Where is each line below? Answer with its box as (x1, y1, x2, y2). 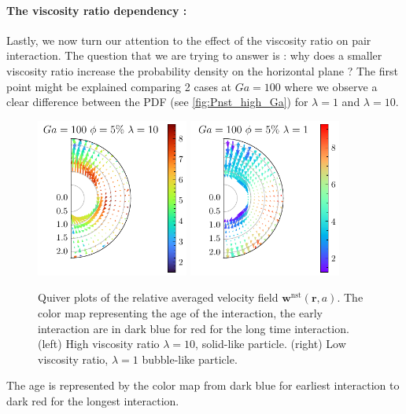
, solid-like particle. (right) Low (195, 335, 346, 352)
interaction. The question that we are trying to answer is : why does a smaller (6, 47, 382, 64)
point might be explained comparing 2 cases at (6, 78, 232, 94)
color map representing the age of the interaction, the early (38, 305, 323, 321)
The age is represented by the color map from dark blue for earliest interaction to (6, 377, 400, 394)
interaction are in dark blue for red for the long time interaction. (38, 320, 349, 336)
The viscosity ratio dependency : (6, 2, 187, 18)
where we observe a (284, 78, 378, 94)
